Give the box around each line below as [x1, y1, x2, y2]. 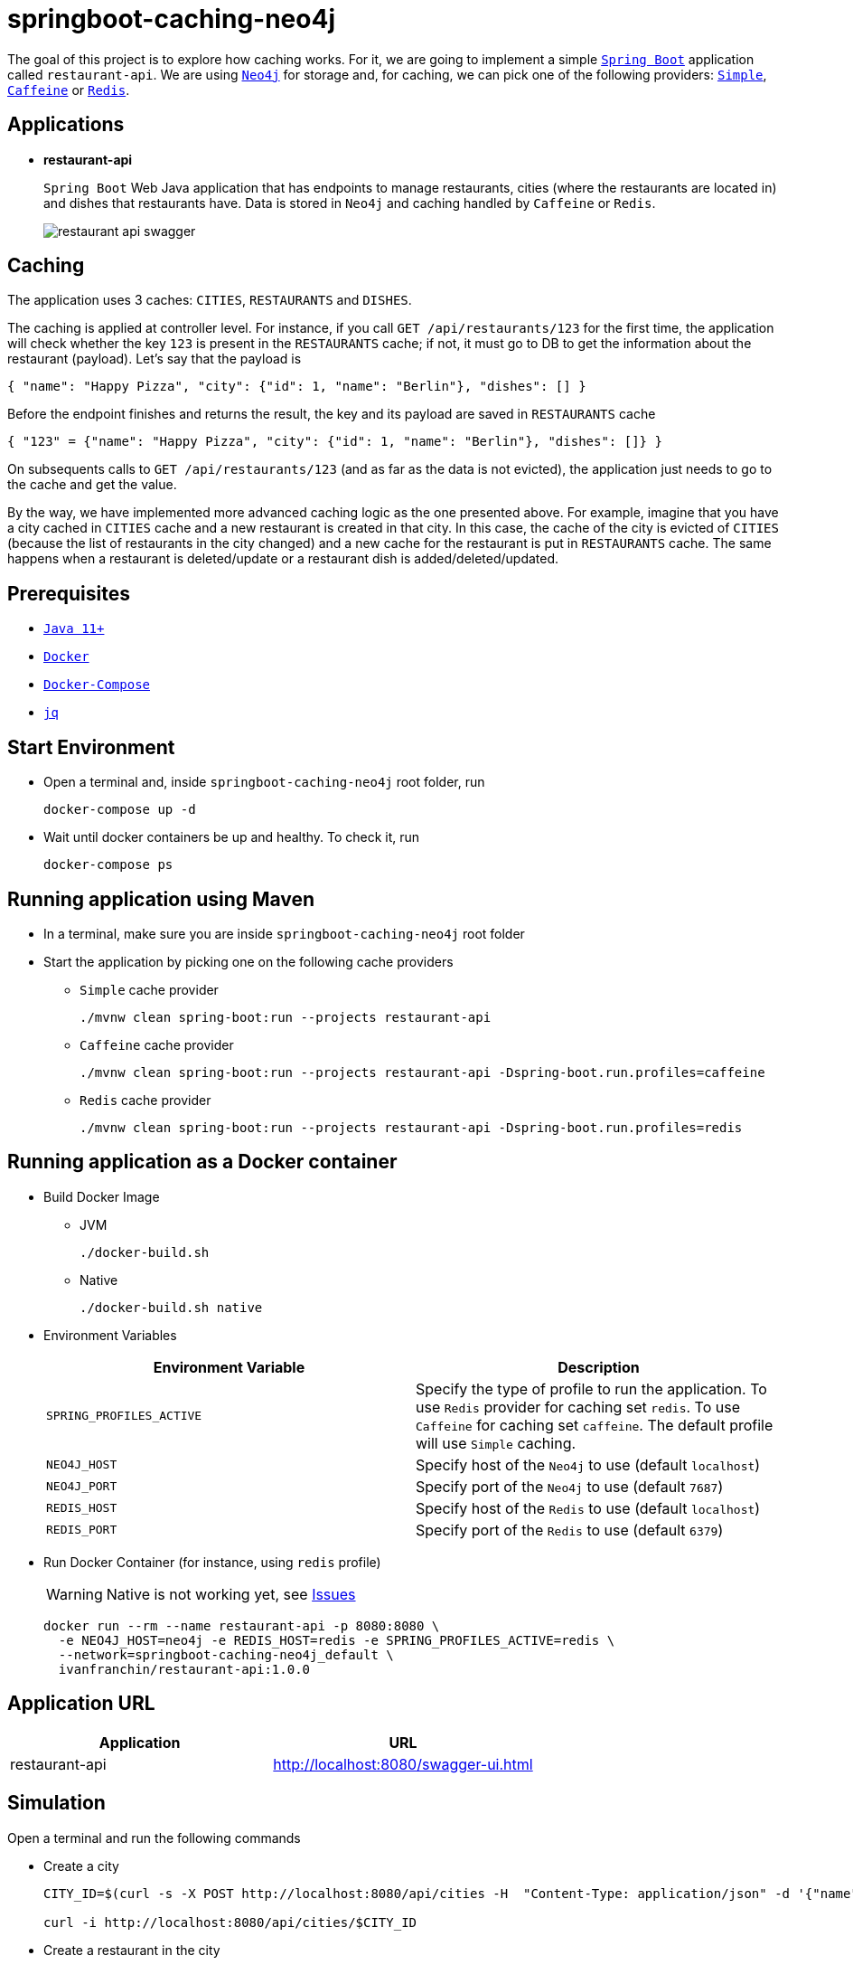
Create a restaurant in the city [43, 1941, 220, 1958]
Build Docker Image [43, 1188, 160, 1205]
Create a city [43, 1857, 119, 1874]
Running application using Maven [7, 887, 315, 911]
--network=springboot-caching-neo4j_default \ [58, 1647, 394, 1662]
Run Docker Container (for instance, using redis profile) [43, 1554, 381, 1570]
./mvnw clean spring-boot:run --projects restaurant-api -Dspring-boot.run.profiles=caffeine [80, 1064, 765, 1080]
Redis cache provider [80, 1091, 211, 1108]
